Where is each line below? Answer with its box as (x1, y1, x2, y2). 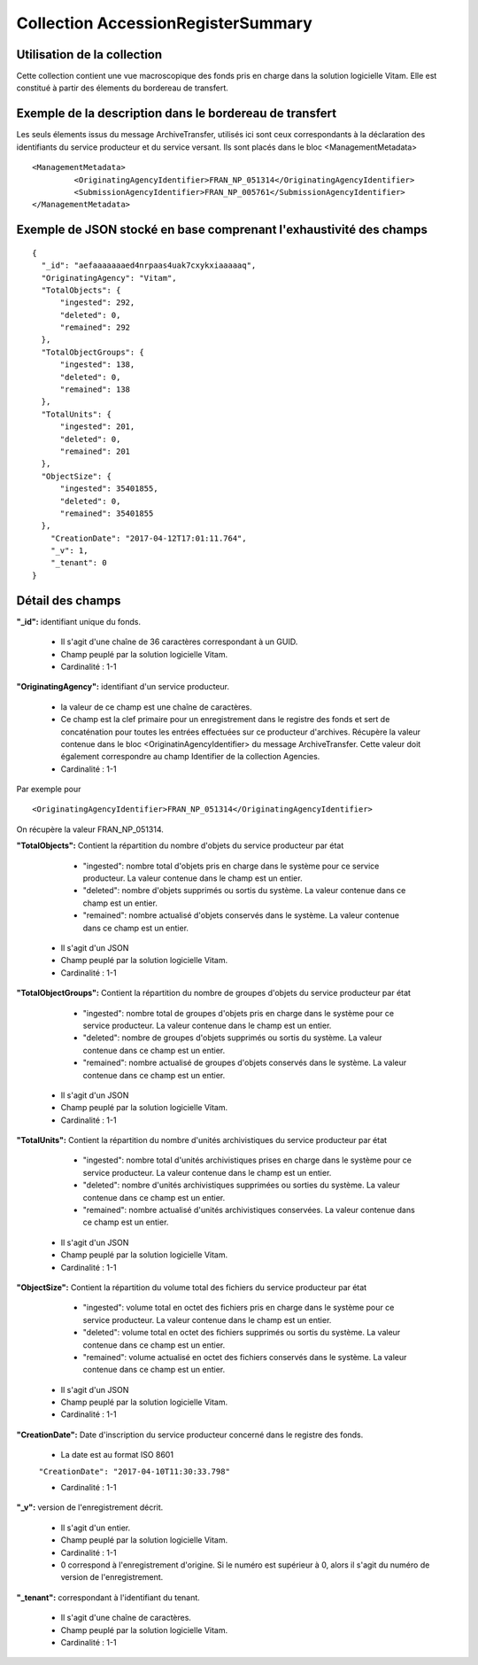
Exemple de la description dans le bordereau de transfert (16, 106, 337, 121)
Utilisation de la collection (16, 47, 163, 62)
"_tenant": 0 (50, 558, 107, 568)
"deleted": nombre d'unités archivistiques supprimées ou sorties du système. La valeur (82, 1179, 400, 1191)
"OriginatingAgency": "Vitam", (41, 273, 177, 283)
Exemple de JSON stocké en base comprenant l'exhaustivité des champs (16, 222, 428, 237)
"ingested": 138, (59, 360, 135, 370)
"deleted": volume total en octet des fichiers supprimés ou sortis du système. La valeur (82, 1327, 401, 1338)
